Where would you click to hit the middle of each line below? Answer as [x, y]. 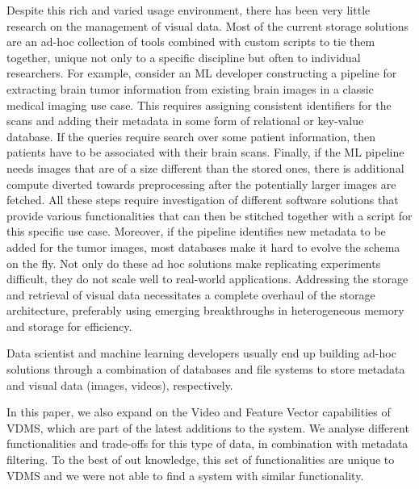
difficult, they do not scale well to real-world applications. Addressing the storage [207, 279]
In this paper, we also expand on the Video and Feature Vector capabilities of [199, 412]
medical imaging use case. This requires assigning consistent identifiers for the [199, 104]
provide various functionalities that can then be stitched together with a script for [209, 215]
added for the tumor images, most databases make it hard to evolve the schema [203, 247]
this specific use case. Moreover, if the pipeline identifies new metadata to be [196, 231]
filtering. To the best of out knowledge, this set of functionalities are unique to [201, 460]
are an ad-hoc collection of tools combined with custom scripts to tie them [191, 42]
